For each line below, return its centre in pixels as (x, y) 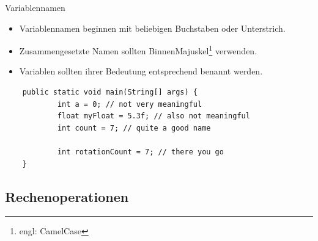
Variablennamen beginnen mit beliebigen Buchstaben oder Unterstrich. (152, 28)
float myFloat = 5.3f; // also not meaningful (153, 116)
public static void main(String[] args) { (110, 92)
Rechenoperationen (67, 196)
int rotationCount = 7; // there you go (140, 152)
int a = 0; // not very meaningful (130, 104)
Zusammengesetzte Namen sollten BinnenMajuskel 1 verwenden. (138, 50)
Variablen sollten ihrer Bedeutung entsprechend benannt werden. (141, 71)
